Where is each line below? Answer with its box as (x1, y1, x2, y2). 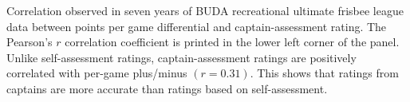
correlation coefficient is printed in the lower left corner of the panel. (65, 33, 400, 50)
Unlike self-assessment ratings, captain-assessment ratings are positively (6, 49, 357, 65)
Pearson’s (6, 33, 53, 50)
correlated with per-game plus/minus (6, 65, 187, 81)
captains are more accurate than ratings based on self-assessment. (6, 80, 328, 96)
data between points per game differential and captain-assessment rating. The (6, 18, 387, 34)
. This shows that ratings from (250, 65, 399, 81)
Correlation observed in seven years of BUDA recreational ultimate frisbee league (6, 2, 404, 18)
